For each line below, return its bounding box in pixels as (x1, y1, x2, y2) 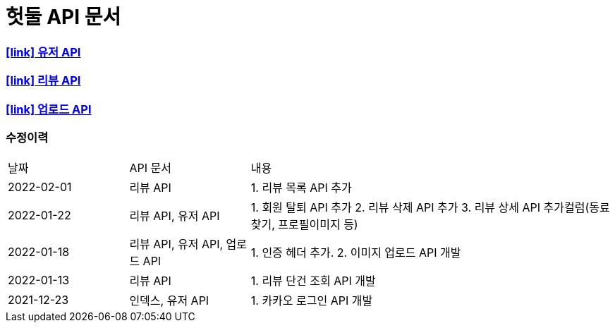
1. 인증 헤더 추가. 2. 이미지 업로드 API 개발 (250, 245, 461, 260)
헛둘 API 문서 (6, 5, 121, 29)
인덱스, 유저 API (129, 293, 209, 308)
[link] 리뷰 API (6, 73, 81, 88)
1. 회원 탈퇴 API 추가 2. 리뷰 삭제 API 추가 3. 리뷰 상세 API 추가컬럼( (250, 200, 590, 215)
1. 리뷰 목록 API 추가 (250, 181, 352, 195)
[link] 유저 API (6, 44, 81, 59)
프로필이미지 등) (278, 217, 358, 232)
